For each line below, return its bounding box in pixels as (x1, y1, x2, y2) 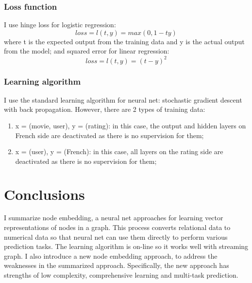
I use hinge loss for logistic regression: (4, 19, 116, 30)
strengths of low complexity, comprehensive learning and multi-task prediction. (4, 269, 238, 280)
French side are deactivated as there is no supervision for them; (15, 130, 204, 140)
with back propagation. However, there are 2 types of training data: (4, 104, 205, 114)
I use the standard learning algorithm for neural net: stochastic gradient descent (4, 94, 242, 105)
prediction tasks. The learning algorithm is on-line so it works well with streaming (4, 241, 249, 251)
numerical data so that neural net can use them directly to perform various (4, 231, 228, 242)
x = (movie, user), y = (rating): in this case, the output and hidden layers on (15, 120, 246, 130)
